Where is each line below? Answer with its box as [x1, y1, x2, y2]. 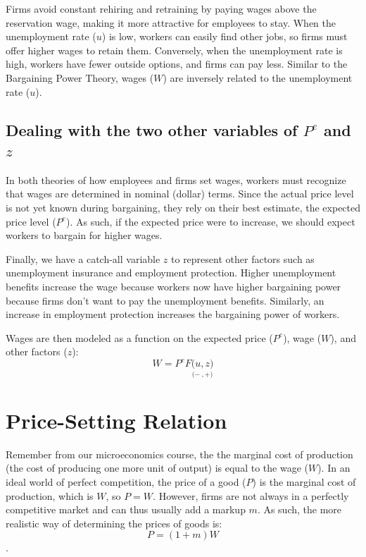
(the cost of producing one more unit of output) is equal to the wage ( [6, 460, 308, 475]
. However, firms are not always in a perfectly [153, 488, 349, 503]
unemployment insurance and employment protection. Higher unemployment [6, 265, 336, 280]
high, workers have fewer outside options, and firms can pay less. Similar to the [6, 56, 348, 71]
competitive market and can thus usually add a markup [6, 502, 246, 517]
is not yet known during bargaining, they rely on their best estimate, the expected [6, 200, 361, 214]
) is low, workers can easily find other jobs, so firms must [101, 29, 348, 44]
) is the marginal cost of [252, 474, 356, 489]
